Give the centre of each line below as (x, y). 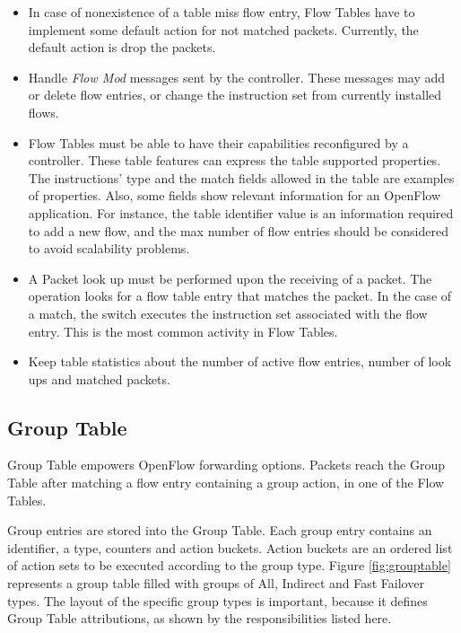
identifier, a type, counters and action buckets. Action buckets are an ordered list (230, 547)
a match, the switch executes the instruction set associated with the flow (228, 313)
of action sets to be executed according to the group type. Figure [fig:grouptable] (229, 565)
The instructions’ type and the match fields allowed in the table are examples (241, 177)
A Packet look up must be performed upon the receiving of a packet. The (230, 278)
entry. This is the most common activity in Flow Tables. (183, 331)
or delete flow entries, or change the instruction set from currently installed (235, 95)
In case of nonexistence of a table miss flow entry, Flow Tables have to (222, 12)
